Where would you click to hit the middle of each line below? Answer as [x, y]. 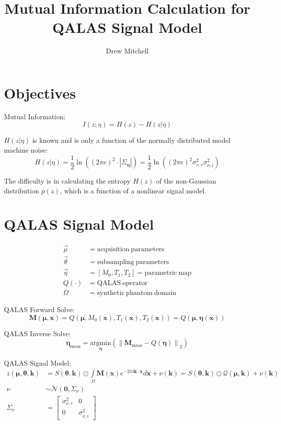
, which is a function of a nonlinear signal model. [133, 190]
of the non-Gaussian [186, 181]
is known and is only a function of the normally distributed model [131, 140]
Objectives [40, 93]
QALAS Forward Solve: [39, 309]
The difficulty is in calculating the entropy [67, 181]
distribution [22, 190]
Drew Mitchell [127, 51]
